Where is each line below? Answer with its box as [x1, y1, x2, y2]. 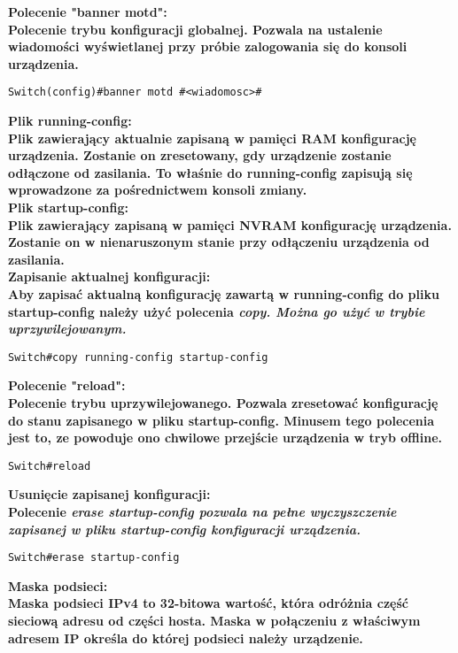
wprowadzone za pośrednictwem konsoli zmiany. [8, 181, 307, 199]
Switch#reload [8, 459, 91, 472]
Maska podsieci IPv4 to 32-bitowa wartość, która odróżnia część [8, 594, 408, 612]
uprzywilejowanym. [8, 319, 127, 338]
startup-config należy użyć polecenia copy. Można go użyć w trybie [8, 302, 425, 320]
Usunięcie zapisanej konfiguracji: [8, 485, 211, 503]
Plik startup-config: [8, 198, 128, 216]
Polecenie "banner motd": [8, 3, 167, 20]
